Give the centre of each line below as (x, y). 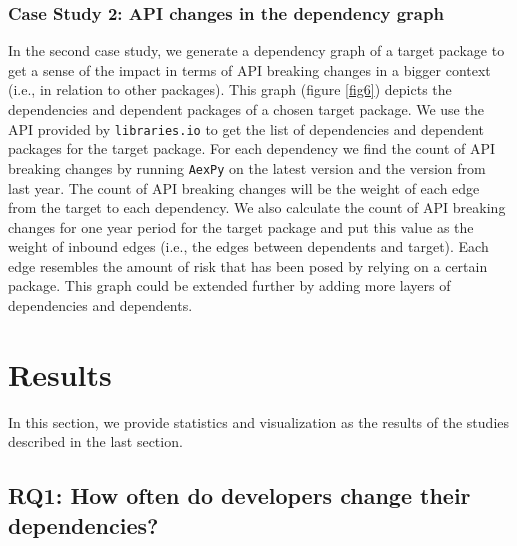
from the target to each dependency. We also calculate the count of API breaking (257, 207)
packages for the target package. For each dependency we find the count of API (252, 148)
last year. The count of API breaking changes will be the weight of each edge (244, 187)
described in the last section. (95, 441)
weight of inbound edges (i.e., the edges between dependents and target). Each (248, 246)
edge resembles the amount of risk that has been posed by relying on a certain (248, 265)
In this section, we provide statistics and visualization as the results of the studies (259, 421)
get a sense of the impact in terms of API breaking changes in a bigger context (249, 69)
